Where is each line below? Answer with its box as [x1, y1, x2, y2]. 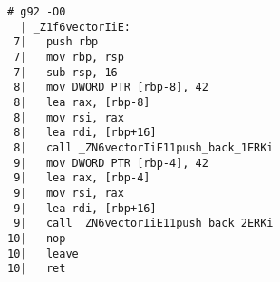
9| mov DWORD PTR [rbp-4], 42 [14, 156, 208, 170]
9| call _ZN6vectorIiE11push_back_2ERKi [14, 217, 274, 230]
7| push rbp [14, 35, 99, 49]
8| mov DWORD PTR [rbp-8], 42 [14, 81, 208, 94]
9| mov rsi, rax [14, 186, 124, 199]
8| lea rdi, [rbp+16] [14, 126, 157, 140]
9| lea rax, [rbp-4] [14, 171, 150, 185]
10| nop [7, 231, 66, 245]
